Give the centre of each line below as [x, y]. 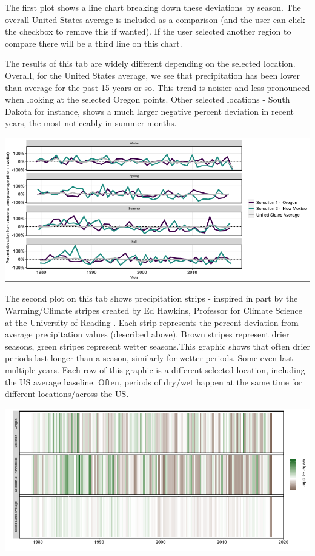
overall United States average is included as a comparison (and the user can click [155, 19]
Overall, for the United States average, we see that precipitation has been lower [152, 75]
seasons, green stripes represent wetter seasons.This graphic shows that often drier [158, 346]
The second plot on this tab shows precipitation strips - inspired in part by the [151, 298]
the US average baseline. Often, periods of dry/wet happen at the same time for [154, 381]
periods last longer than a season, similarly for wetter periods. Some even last [149, 358]
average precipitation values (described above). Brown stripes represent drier [147, 334]
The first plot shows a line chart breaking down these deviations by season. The [153, 7]
